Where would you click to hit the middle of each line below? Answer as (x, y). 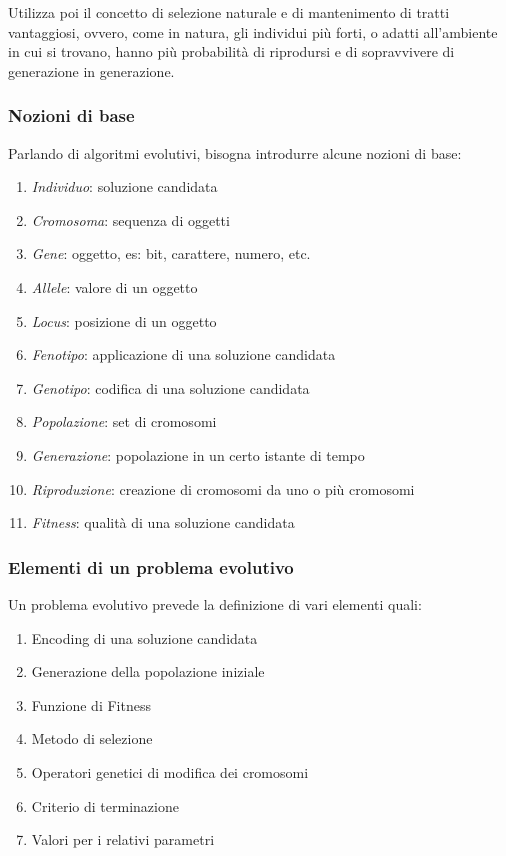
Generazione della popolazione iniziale (148, 671)
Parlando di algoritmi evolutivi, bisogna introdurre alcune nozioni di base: (235, 152)
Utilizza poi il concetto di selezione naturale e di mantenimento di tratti (229, 12)
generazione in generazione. (91, 70)
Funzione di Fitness (91, 704)
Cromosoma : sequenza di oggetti (130, 219)
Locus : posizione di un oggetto (124, 320)
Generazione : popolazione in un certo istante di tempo (198, 454)
